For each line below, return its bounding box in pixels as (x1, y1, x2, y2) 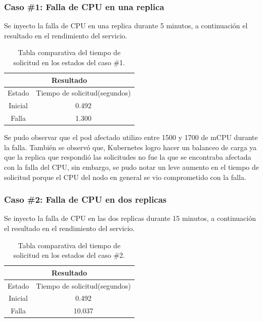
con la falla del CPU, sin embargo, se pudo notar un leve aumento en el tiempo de (4, 162, 259, 172)
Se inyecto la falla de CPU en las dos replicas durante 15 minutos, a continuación (4, 213, 256, 223)
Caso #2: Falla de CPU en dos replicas (4, 193, 167, 206)
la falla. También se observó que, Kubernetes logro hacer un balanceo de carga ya (4, 142, 257, 152)
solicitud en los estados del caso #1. (13, 57, 125, 67)
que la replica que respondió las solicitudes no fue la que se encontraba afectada (4, 152, 251, 162)
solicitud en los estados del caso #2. (13, 250, 125, 260)
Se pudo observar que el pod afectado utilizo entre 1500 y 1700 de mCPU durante (4, 132, 258, 143)
